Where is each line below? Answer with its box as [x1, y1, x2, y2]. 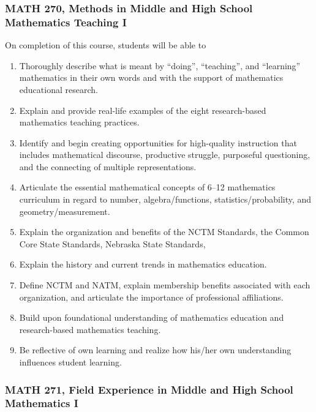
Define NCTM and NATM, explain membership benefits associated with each [19, 279, 310, 291]
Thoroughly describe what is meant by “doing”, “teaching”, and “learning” [19, 59, 301, 72]
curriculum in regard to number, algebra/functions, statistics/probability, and [19, 193, 312, 206]
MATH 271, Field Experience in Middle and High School [5, 381, 293, 397]
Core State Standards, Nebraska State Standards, [19, 237, 206, 250]
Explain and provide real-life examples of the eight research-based [19, 103, 266, 116]
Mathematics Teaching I [5, 14, 127, 29]
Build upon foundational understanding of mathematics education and [19, 311, 284, 324]
